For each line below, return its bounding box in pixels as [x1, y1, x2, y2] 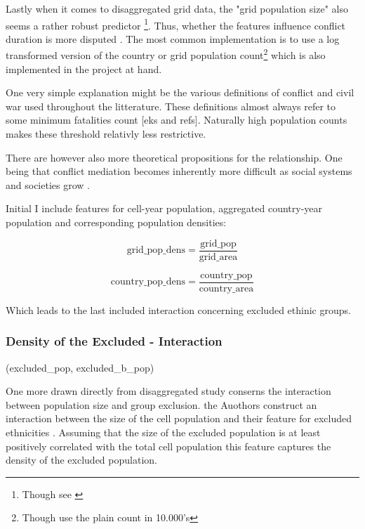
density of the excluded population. [6, 452, 157, 467]
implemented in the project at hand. [6, 61, 162, 76]
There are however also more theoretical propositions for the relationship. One [6, 150, 343, 164]
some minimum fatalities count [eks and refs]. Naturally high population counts [6, 112, 347, 127]
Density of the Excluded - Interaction [6, 332, 223, 350]
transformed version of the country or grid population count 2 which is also [6, 46, 326, 63]
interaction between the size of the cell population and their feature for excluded [6, 411, 352, 426]
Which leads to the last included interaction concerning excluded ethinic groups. [6, 302, 351, 317]
